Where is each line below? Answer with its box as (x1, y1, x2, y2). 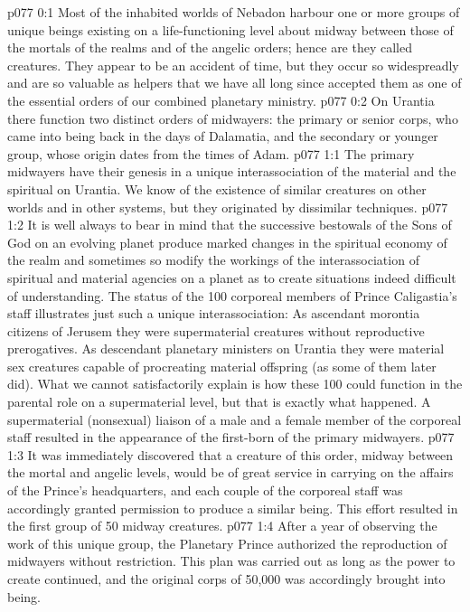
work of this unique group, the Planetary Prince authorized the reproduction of (7, 533, 447, 552)
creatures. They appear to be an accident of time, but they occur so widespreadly (7, 55, 459, 74)
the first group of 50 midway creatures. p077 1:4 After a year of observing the (7, 516, 437, 535)
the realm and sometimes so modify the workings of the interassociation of (7, 250, 419, 269)
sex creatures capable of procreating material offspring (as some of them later (7, 356, 437, 375)
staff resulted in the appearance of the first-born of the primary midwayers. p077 (7, 428, 455, 447)
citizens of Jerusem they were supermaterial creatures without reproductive (7, 321, 425, 340)
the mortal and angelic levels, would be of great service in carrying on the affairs (7, 463, 454, 482)
